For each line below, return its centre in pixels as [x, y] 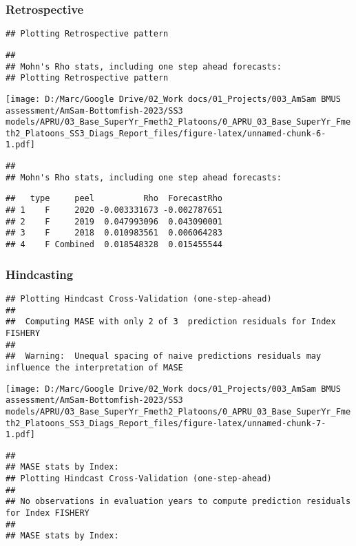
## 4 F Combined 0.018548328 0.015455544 [114, 245]
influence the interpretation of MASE [94, 367]
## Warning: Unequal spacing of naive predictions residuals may [164, 356]
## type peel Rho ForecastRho [114, 199]
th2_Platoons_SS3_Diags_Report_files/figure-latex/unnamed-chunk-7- [166, 423]
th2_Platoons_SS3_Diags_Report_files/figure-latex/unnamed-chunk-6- [166, 133]
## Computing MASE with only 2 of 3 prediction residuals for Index [171, 322]
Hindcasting [40, 274]
